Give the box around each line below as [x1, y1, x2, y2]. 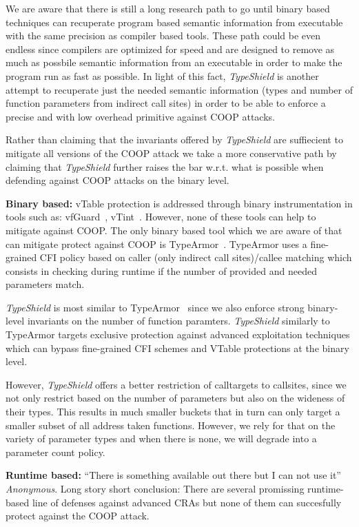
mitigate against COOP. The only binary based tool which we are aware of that [6, 223, 342, 237]
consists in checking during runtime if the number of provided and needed [6, 263, 317, 278]
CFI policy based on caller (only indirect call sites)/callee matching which [39, 250, 352, 265]
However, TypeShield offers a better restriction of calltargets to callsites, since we [6, 377, 347, 391]
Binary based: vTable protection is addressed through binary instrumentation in [6, 196, 353, 210]
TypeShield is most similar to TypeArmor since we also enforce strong [6, 300, 305, 314]
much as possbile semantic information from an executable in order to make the [6, 55, 342, 70]
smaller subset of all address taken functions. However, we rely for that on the [6, 417, 336, 432]
